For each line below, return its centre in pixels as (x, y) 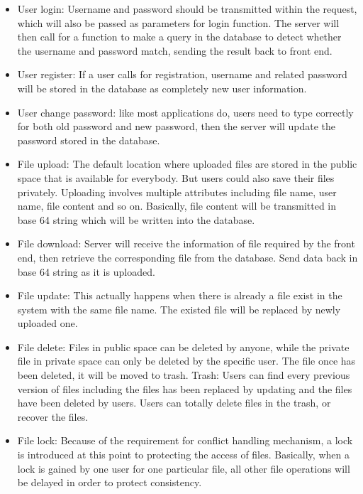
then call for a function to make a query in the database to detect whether (179, 37)
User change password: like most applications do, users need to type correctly (185, 112)
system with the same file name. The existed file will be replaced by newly (179, 309)
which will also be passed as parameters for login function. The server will (178, 22)
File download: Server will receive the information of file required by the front (186, 243)
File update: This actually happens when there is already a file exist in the (180, 295)
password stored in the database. (89, 140)
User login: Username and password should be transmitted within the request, (187, 9)
